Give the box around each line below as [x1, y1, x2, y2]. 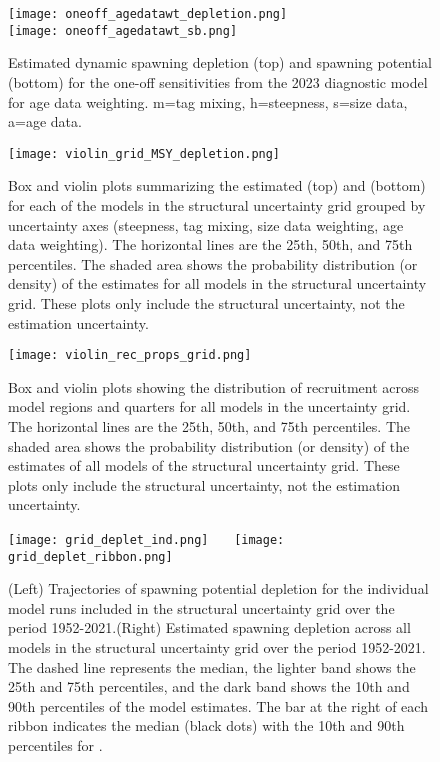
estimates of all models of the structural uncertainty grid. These [8, 455, 400, 476]
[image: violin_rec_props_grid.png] [8, 348, 252, 363]
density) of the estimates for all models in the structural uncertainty [8, 273, 427, 294]
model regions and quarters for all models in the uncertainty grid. [8, 396, 411, 417]
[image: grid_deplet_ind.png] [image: [8, 532, 285, 547]
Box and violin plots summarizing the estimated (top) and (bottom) [8, 175, 426, 196]
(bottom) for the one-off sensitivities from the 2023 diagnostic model [8, 71, 428, 92]
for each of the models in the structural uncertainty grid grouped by [8, 194, 426, 215]
